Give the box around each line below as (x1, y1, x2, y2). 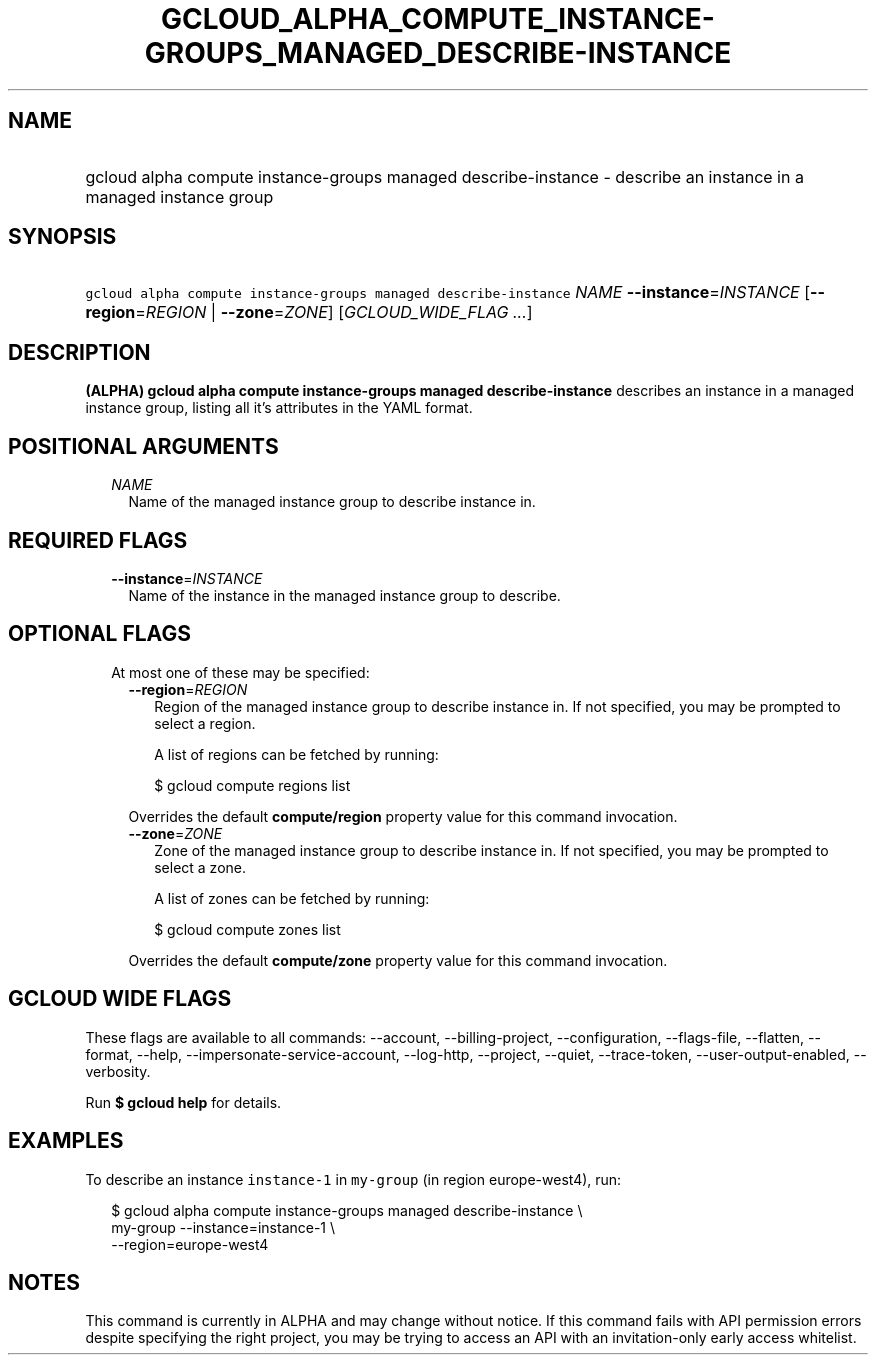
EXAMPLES (8, 1128, 124, 1154)
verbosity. (85, 1062, 151, 1080)
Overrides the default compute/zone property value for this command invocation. (128, 951, 668, 969)
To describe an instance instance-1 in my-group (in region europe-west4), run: (85, 1170, 622, 1188)
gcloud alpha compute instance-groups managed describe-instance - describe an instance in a (85, 166, 804, 187)
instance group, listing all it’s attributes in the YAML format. (85, 399, 473, 417)
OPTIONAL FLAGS (8, 621, 191, 647)
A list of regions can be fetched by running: (154, 745, 439, 763)
